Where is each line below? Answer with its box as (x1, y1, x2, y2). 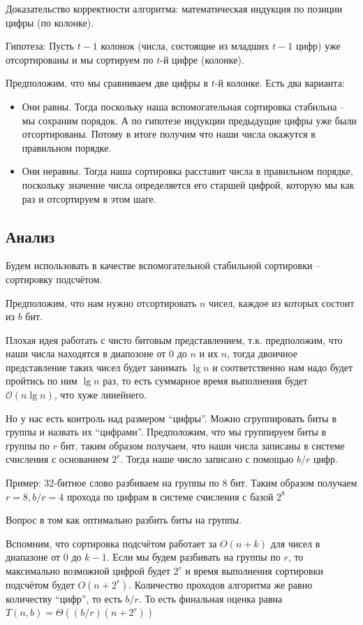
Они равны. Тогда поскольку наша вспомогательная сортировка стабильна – (22, 99, 346, 113)
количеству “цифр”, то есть (6, 591, 122, 605)
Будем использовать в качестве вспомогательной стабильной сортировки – (6, 258, 321, 273)
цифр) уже (295, 38, 341, 53)
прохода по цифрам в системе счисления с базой (66, 489, 274, 503)
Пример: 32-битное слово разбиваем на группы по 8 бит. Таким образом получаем (6, 475, 357, 490)
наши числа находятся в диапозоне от (6, 346, 166, 361)
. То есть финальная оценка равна (138, 591, 283, 605)
